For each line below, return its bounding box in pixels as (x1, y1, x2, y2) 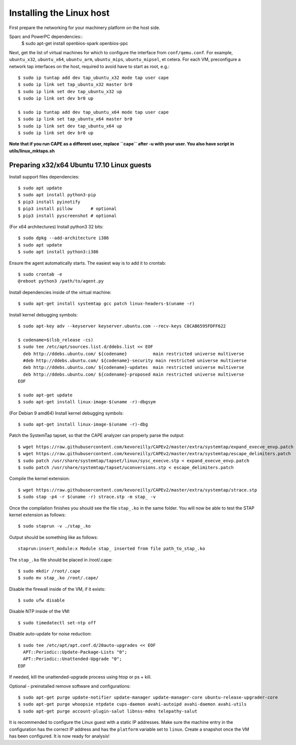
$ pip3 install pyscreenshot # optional (18, 213, 117, 218)
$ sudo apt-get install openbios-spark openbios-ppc (21, 40, 128, 46)
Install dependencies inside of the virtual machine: (9, 289, 111, 295)
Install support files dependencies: (9, 174, 80, 179)
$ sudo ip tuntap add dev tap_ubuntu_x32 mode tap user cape (18, 74, 169, 80)
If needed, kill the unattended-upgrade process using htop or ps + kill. (9, 674, 152, 680)
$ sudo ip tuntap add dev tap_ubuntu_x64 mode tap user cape (18, 109, 169, 115)
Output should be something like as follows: (9, 534, 98, 540)
